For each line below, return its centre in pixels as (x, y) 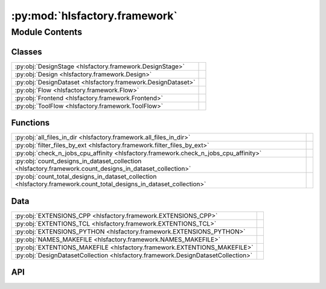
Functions (30, 123)
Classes (27, 52)
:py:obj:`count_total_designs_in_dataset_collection (86, 177)
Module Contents (47, 32)
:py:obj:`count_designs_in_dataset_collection (78, 161)
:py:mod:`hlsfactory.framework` (94, 16)
